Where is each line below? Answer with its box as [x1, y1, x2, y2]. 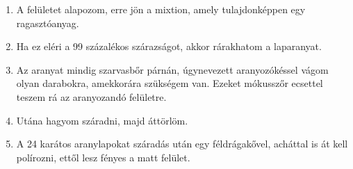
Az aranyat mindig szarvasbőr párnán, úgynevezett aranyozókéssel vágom [16, 62, 329, 77]
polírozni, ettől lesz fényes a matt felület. [16, 150, 190, 164]
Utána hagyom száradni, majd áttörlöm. [16, 113, 188, 127]
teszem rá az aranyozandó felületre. [16, 89, 167, 104]
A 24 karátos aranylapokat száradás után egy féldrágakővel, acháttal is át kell [16, 136, 348, 151]
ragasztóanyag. [16, 15, 79, 30]
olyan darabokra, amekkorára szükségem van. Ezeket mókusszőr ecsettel [16, 76, 323, 90]
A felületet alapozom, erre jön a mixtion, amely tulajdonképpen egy [16, 2, 306, 16]
